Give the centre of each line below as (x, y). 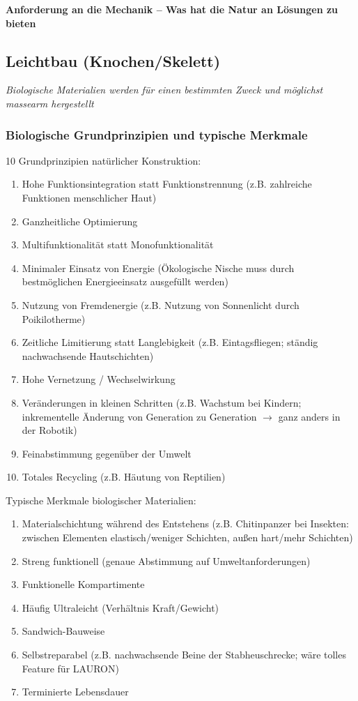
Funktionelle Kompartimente (83, 584)
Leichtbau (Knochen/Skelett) (113, 60)
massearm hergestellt (50, 103)
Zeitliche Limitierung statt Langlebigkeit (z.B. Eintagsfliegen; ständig (170, 342)
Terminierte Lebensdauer (75, 692)
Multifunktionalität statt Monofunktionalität (118, 244)
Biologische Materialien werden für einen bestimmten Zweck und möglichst (164, 90)
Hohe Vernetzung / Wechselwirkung (99, 379)
